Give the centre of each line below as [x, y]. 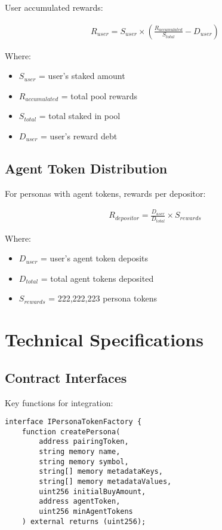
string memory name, [80, 452]
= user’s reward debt [79, 136]
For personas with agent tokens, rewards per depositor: [105, 193]
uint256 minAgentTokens [86, 512]
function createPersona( [71, 432]
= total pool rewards [99, 95]
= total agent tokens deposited [97, 278]
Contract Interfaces [66, 377]
